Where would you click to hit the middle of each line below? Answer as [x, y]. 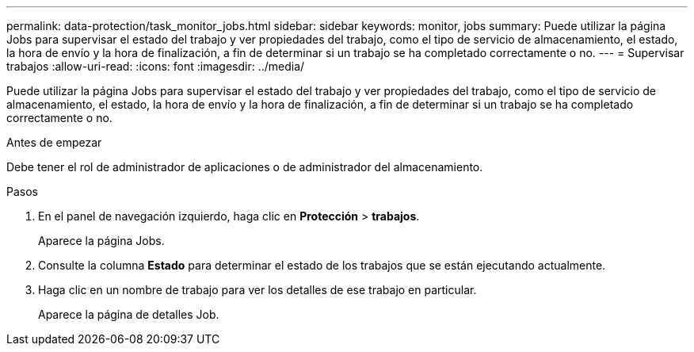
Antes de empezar [54, 142]
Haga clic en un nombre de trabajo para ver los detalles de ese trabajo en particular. [257, 290]
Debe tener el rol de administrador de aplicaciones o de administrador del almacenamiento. [245, 167]
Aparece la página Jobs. [101, 241]
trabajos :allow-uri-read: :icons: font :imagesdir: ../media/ [156, 66]
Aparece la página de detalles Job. [129, 314]
